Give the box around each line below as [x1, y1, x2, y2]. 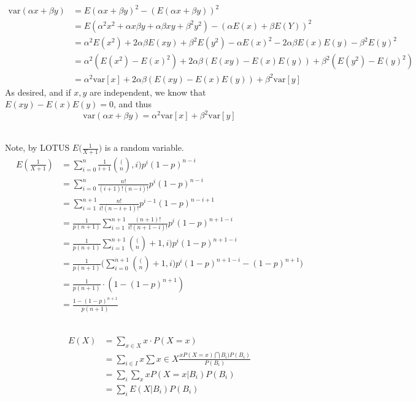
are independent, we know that [89, 85, 206, 98]
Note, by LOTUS [5, 141, 70, 154]
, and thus [114, 97, 152, 110]
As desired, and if [5, 85, 71, 98]
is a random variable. [104, 141, 184, 154]
